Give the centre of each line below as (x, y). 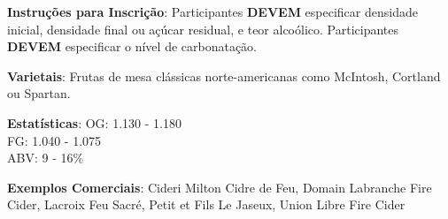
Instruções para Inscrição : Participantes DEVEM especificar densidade (212, 11)
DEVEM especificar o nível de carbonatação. (132, 46)
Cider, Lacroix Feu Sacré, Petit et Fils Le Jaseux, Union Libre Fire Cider (206, 204)
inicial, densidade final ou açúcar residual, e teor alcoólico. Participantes (203, 29)
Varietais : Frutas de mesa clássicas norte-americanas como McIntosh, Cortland (224, 76)
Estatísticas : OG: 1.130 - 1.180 (94, 122)
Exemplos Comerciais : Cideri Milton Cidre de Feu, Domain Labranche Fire (220, 187)
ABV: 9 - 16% (46, 158)
